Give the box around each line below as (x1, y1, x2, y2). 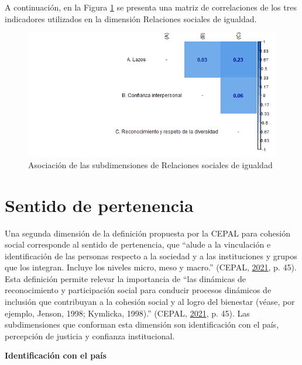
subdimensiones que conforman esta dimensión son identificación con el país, (5, 318, 279, 331)
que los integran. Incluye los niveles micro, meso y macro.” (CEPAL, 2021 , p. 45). (5, 261, 297, 273)
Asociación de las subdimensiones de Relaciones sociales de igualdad (28, 158, 273, 171)
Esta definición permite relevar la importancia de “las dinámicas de (5, 272, 246, 284)
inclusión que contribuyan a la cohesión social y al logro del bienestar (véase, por (5, 296, 295, 308)
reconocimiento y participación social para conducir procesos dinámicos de (5, 284, 272, 296)
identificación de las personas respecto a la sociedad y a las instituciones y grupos (5, 249, 297, 262)
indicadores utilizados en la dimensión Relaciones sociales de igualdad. (5, 12, 257, 25)
